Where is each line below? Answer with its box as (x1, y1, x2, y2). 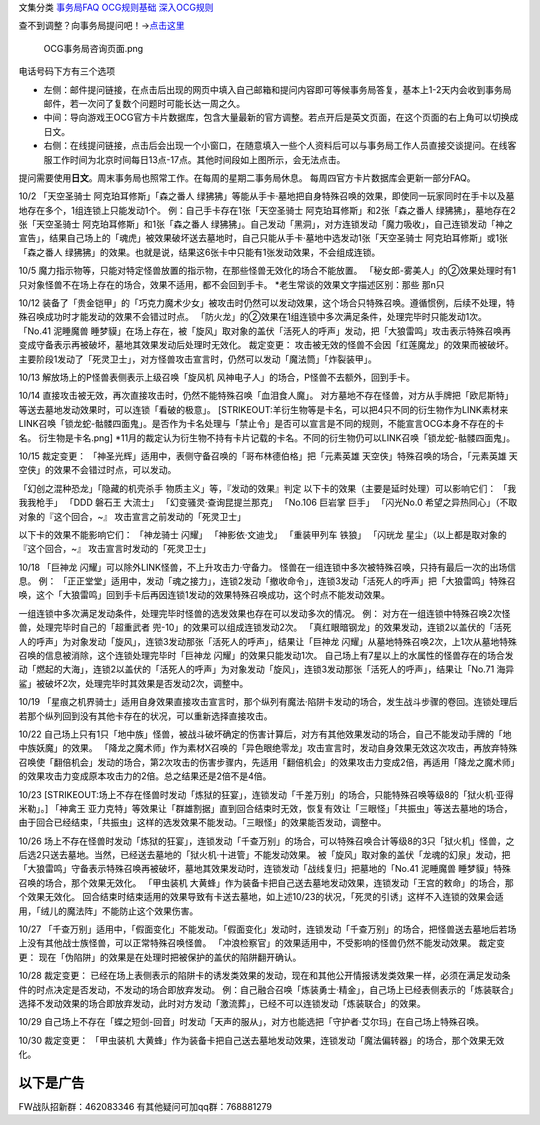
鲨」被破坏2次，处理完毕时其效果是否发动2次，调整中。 (18, 677, 249, 689)
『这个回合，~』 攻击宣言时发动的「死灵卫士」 (18, 543, 212, 555)
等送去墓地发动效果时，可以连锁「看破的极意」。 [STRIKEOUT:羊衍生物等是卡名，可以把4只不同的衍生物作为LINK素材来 (18, 403, 509, 415)
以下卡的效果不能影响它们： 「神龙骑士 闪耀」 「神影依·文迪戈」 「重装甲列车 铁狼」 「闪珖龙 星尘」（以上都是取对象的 (18, 528, 507, 540)
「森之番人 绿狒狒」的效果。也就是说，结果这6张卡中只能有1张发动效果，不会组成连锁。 (18, 246, 381, 258)
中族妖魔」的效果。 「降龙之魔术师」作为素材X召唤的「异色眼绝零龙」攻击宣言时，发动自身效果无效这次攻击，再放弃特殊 (18, 742, 518, 754)
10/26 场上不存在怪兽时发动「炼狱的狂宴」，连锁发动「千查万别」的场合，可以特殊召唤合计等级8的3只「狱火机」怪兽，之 (18, 835, 515, 847)
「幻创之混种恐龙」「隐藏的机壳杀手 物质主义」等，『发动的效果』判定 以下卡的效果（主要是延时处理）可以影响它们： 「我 (18, 482, 517, 494)
